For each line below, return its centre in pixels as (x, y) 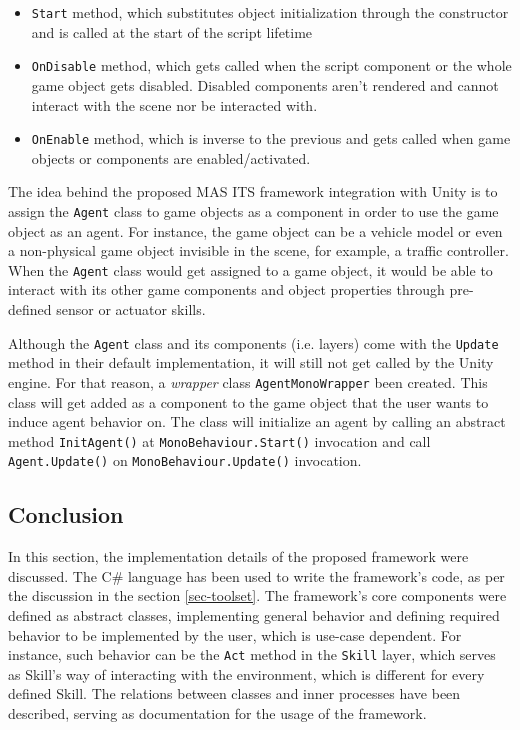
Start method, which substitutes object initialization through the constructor (270, 12)
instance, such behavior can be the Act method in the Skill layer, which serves (252, 654)
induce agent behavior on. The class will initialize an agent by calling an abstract (257, 421)
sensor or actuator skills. (131, 309)
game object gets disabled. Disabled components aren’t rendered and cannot (265, 84)
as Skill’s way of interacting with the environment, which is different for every (246, 673)
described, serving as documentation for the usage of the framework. (217, 713)
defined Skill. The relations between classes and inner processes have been (234, 693)
